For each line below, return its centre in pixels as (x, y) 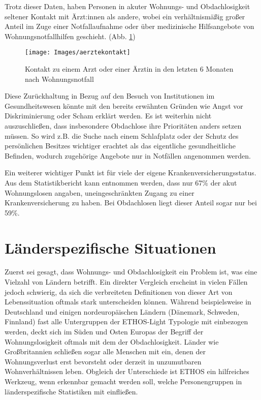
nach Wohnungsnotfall (59, 79)
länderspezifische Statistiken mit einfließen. (71, 391)
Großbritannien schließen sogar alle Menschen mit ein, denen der (105, 351)
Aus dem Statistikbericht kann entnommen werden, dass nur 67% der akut (121, 182)
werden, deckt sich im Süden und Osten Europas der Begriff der (104, 332)
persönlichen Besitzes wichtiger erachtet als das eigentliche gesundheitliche (120, 146)
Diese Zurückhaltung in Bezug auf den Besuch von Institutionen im (110, 96)
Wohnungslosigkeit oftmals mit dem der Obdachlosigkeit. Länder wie (112, 341)
